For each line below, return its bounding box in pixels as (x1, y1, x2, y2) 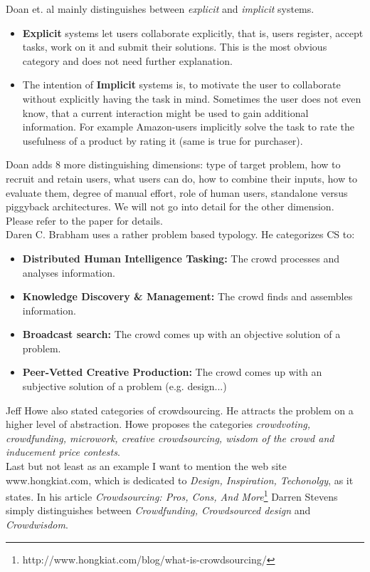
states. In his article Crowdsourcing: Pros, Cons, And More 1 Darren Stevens (6, 487, 338, 504)
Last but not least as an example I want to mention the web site (6, 459, 287, 474)
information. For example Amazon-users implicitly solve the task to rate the (22, 119, 354, 134)
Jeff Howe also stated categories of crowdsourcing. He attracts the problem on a (6, 402, 354, 417)
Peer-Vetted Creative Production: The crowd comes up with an (22, 364, 322, 379)
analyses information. (22, 265, 115, 280)
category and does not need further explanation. (22, 53, 233, 68)
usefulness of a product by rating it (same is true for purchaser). (22, 133, 303, 148)
